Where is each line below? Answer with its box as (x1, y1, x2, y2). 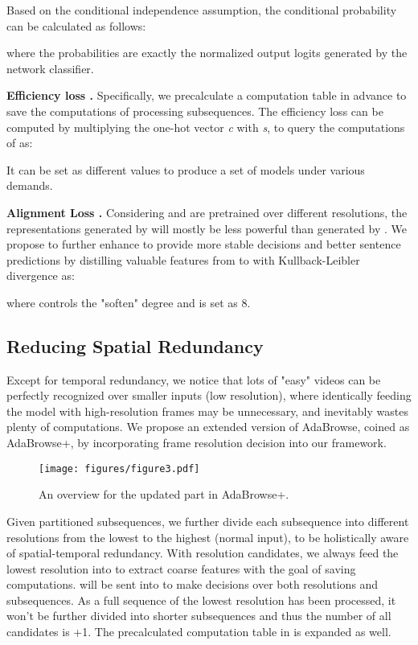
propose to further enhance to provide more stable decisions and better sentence (6, 236, 401, 253)
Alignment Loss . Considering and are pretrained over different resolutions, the (6, 203, 408, 220)
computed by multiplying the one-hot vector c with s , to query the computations (6, 118, 405, 135)
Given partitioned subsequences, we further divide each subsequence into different (6, 512, 409, 529)
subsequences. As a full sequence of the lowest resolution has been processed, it (6, 591, 396, 608)
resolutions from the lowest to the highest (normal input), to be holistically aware (6, 528, 409, 545)
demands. (6, 177, 53, 194)
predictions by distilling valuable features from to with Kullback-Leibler (6, 251, 360, 268)
